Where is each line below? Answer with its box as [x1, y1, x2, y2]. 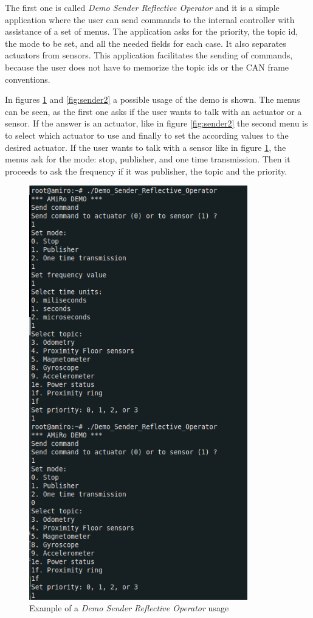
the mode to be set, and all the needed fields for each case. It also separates [5, 36, 286, 49]
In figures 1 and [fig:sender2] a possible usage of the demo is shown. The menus [5, 93, 300, 106]
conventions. [5, 72, 50, 85]
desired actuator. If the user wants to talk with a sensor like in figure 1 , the [5, 141, 286, 153]
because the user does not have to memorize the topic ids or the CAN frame [5, 60, 289, 73]
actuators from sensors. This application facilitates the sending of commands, [5, 49, 293, 61]
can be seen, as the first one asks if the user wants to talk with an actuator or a [5, 105, 302, 117]
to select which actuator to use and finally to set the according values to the [5, 128, 289, 141]
